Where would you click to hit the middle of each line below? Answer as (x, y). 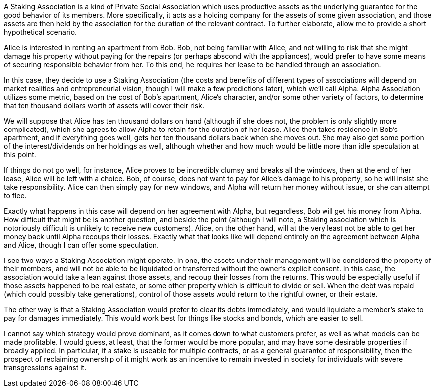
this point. (20, 155)
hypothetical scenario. (41, 32)
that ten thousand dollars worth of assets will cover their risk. (104, 105)
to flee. (15, 195)
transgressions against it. (45, 367)
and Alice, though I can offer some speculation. (82, 245)
